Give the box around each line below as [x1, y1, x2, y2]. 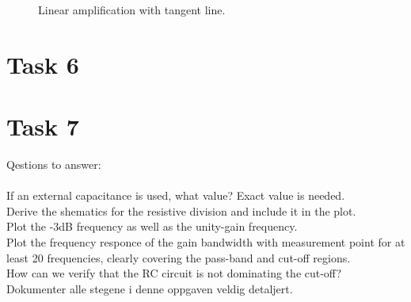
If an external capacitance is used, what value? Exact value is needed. [6, 187, 345, 204]
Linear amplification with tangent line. [38, 2, 226, 17]
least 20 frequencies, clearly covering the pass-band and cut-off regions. [6, 249, 351, 266]
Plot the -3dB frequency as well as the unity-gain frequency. [6, 218, 298, 235]
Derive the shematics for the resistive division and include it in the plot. [6, 202, 356, 219]
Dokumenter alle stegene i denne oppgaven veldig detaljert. [6, 280, 293, 296]
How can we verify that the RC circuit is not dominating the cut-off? [6, 265, 342, 281]
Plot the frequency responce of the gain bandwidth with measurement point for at [6, 234, 405, 250]
